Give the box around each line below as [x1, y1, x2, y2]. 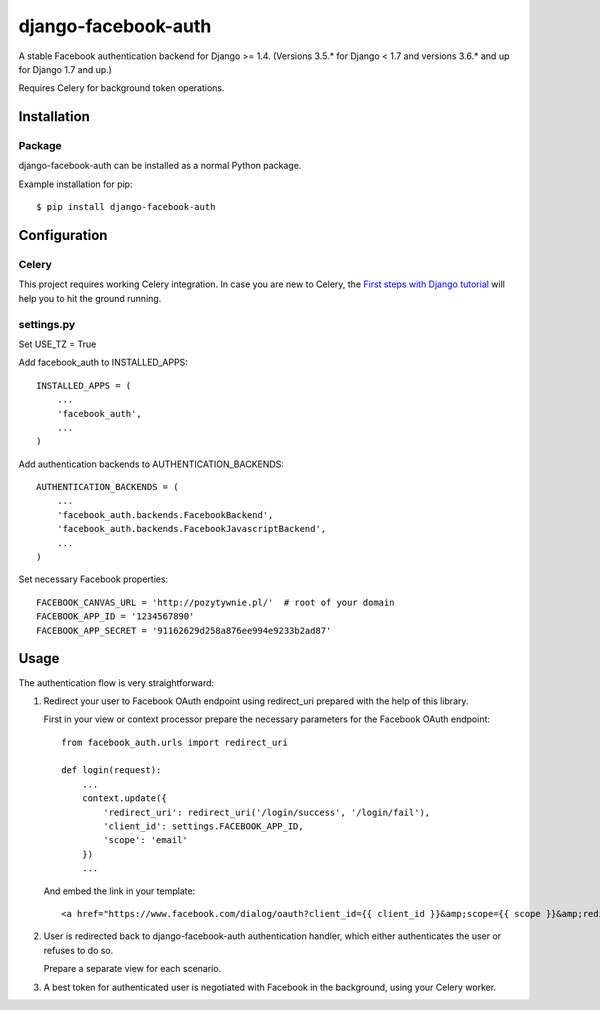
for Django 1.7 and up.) [18, 63, 112, 75]
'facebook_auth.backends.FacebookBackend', [56, 509, 274, 520]
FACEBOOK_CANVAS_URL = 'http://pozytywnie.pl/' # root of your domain [36, 596, 395, 608]
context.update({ [81, 793, 167, 804]
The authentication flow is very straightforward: [18, 676, 215, 689]
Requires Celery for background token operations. [18, 82, 225, 94]
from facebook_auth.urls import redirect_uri [61, 736, 289, 748]
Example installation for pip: [18, 178, 133, 190]
